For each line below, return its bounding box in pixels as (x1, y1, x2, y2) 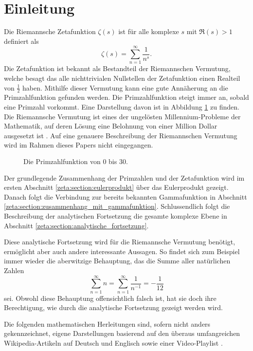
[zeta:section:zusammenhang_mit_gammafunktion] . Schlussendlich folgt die (4, 201, 230, 211)
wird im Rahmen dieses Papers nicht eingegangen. (4, 140, 153, 150)
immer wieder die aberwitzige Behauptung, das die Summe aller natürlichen (4, 256, 231, 266)
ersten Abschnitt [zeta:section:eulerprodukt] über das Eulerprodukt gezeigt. (4, 182, 229, 192)
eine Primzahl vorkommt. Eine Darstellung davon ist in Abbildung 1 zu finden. (4, 102, 239, 112)
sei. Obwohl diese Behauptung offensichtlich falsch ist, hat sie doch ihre (4, 293, 217, 303)
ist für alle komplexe (118, 26, 179, 37)
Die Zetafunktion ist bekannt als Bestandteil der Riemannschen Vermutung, (4, 63, 231, 74)
